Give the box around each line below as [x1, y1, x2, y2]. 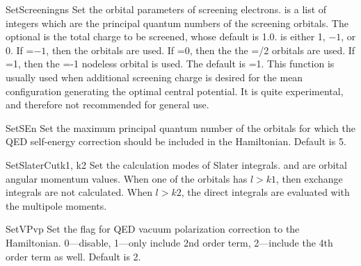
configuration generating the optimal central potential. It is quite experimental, [6, 83, 344, 98]
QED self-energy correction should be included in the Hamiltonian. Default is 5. [6, 134, 346, 149]
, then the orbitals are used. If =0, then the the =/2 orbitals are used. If [46, 42, 355, 57]
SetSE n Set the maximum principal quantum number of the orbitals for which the [6, 120, 355, 135]
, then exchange [276, 171, 343, 185]
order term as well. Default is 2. [6, 249, 141, 263]
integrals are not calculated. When [6, 185, 152, 199]
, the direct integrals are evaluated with [181, 185, 350, 199]
